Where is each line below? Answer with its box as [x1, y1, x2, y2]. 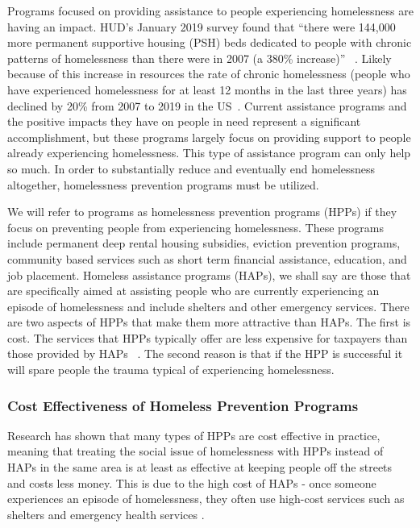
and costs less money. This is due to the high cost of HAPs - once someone [7, 474, 376, 491]
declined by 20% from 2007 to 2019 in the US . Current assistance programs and [7, 97, 407, 114]
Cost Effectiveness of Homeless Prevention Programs [7, 395, 359, 415]
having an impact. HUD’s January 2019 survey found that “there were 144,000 [7, 18, 396, 35]
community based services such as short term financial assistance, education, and [7, 250, 407, 267]
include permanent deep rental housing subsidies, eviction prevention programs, [7, 235, 401, 252]
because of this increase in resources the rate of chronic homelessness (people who [7, 65, 410, 82]
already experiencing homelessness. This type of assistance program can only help [7, 144, 411, 161]
